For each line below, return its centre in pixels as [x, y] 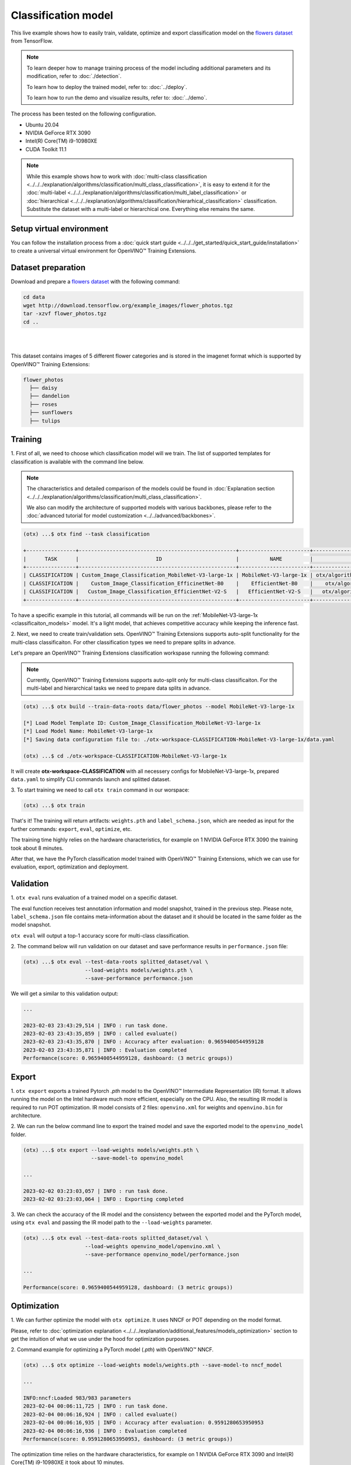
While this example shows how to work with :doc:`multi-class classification [117, 176]
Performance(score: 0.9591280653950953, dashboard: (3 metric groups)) [128, 1439]
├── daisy [44, 388]
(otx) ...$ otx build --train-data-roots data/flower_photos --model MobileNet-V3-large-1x [159, 707]
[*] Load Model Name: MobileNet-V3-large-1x [88, 731]
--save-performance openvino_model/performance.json [162, 1255]
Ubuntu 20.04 [42, 125]
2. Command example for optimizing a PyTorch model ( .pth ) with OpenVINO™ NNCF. [112, 1350]
